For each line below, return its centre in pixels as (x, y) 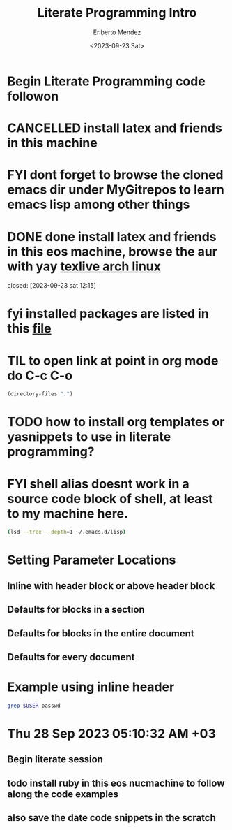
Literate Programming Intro (117, 13)
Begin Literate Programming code (106, 81)
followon (33, 96)
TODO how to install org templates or (116, 422)
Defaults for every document (71, 657)
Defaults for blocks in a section (76, 610)
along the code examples (63, 794)
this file (29, 329)
